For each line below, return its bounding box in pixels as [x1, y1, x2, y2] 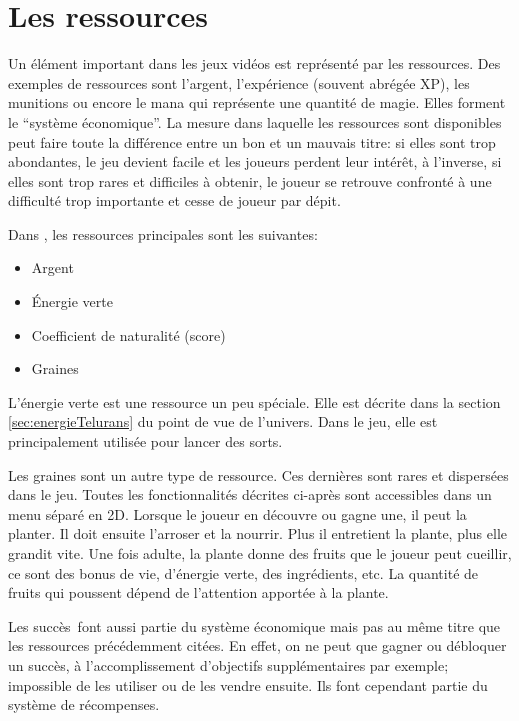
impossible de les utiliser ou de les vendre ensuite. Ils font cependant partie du [8, 674, 488, 695]
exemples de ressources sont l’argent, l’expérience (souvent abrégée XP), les [8, 72, 470, 93]
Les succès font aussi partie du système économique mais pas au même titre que [8, 615, 501, 636]
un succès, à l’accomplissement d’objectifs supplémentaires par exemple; [8, 654, 449, 675]
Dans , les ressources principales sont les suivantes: [8, 223, 318, 244]
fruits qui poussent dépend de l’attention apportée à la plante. [8, 582, 389, 603]
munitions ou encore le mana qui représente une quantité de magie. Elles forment [8, 92, 506, 113]
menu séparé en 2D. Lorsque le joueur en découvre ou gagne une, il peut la [8, 503, 467, 524]
